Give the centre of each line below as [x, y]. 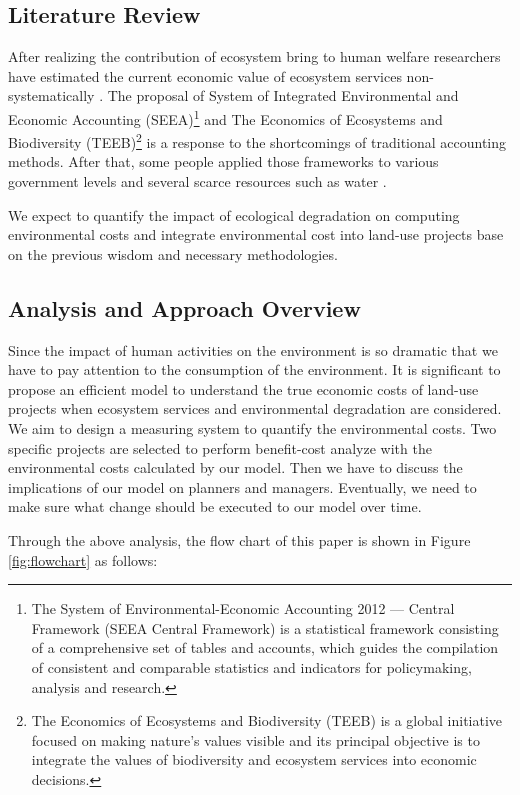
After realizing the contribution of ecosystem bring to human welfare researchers [254, 56]
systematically [51, 95]
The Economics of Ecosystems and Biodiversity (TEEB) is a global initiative [267, 720]
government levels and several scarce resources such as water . [197, 181]
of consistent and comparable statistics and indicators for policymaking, [251, 666]
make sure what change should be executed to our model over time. [215, 506]
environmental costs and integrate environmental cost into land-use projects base [256, 234]
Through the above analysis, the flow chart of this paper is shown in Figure [239, 540]
